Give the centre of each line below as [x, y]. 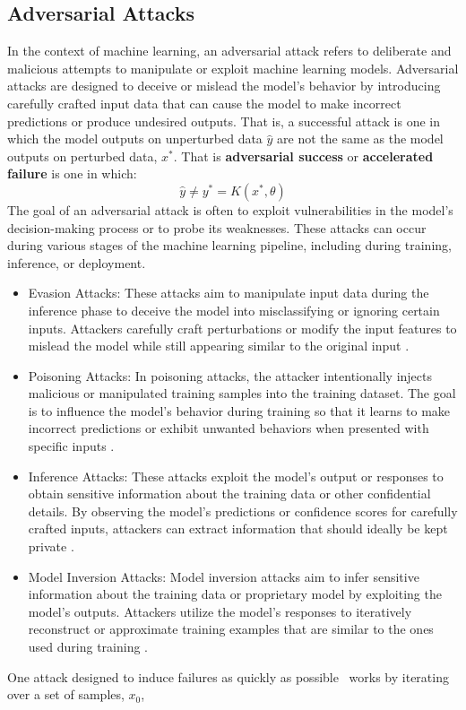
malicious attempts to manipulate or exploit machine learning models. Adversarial [233, 68]
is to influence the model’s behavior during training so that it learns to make [239, 410]
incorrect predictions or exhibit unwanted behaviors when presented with [229, 428]
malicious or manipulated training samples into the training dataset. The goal [242, 393]
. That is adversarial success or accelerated [303, 156]
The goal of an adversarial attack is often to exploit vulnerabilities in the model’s [230, 209]
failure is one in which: [72, 173]
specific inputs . [71, 446]
